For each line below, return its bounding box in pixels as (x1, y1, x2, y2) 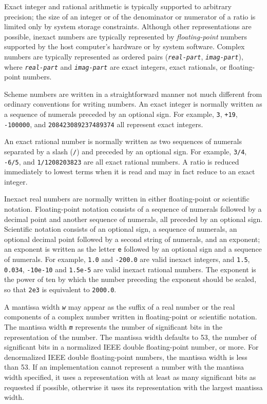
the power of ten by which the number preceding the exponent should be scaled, (4, 274, 257, 285)
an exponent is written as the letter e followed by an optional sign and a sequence (4, 244, 262, 254)
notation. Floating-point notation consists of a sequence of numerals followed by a (4, 204, 262, 214)
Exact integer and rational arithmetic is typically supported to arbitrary (4, 1, 232, 11)
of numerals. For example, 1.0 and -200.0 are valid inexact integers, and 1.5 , (4, 254, 250, 265)
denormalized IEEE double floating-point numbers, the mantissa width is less (4, 351, 247, 362)
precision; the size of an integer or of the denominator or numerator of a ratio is (4, 11, 256, 22)
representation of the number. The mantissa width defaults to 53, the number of (4, 331, 257, 342)
